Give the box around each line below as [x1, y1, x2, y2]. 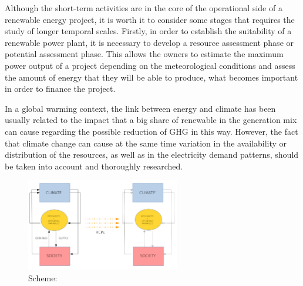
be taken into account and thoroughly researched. [5, 159, 183, 172]
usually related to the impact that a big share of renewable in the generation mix [5, 114, 297, 126]
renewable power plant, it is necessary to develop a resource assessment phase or [5, 36, 294, 48]
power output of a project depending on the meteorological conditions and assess [5, 59, 295, 71]
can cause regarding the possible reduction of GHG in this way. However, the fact [5, 125, 298, 137]
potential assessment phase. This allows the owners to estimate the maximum [5, 48, 284, 60]
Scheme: [28, 271, 58, 284]
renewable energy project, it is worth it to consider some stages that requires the [5, 13, 295, 25]
